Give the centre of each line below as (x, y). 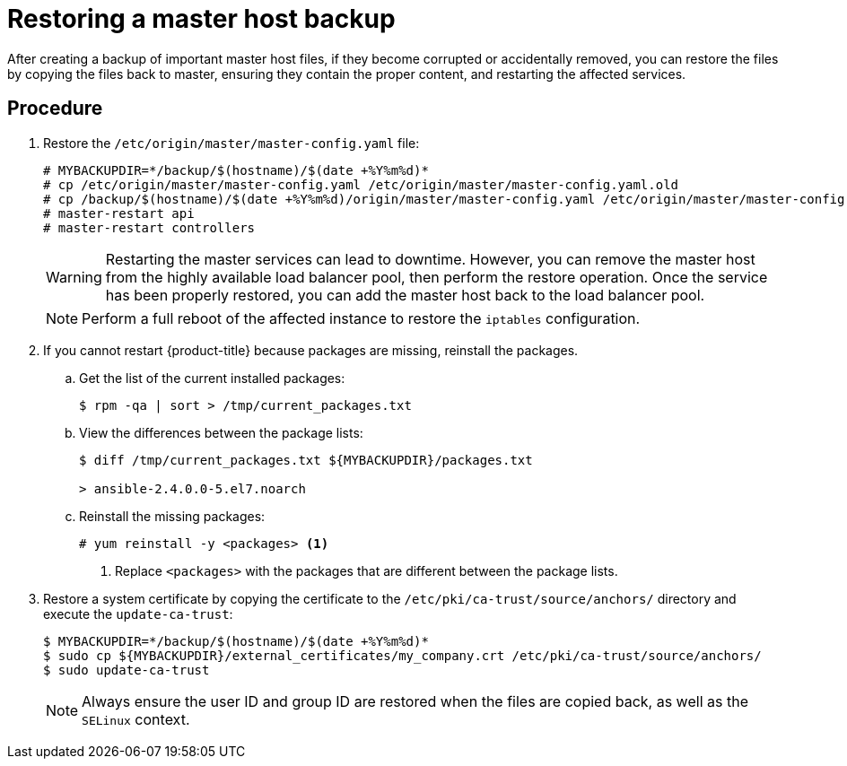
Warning (74, 277)
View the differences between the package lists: (221, 432)
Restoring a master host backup (201, 19)
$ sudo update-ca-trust (127, 670)
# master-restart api (119, 213)
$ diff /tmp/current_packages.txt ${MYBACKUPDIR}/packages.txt (306, 460)
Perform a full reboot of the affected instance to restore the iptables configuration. (361, 318)
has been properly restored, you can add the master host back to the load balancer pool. (405, 295)
